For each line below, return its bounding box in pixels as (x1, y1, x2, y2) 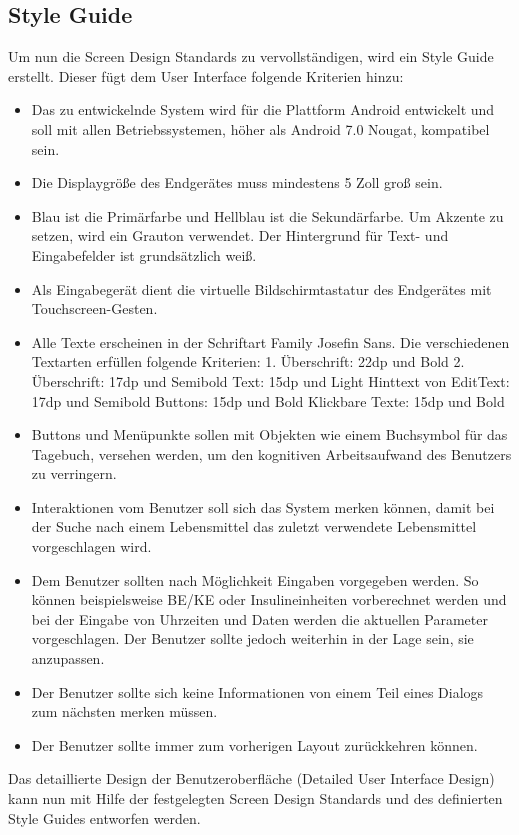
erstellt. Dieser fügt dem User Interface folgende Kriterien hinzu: (8, 65, 404, 86)
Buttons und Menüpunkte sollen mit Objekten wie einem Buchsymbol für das (31, 424, 508, 445)
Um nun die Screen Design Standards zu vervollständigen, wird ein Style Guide (8, 46, 494, 67)
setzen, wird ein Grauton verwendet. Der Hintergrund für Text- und (31, 225, 449, 246)
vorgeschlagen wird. (31, 536, 152, 557)
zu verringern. (31, 463, 117, 484)
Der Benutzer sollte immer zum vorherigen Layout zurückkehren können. (31, 734, 478, 755)
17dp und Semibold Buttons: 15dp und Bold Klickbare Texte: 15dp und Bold (31, 390, 505, 411)
